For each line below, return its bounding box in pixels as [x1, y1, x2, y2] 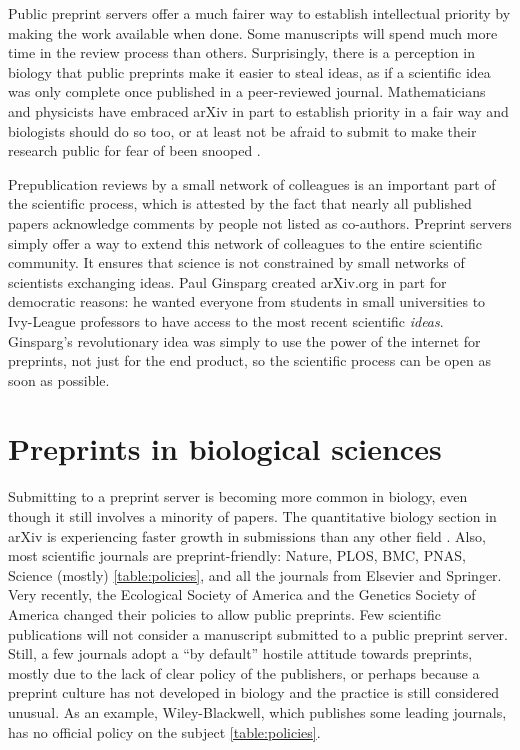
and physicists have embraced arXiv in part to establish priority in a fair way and [8, 100, 509, 121]
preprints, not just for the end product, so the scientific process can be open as [8, 350, 491, 371]
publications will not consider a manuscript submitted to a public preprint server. [8, 623, 508, 644]
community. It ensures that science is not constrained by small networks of [8, 252, 465, 273]
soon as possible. [8, 369, 110, 390]
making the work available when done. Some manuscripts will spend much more [8, 22, 498, 43]
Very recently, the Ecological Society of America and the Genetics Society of [8, 584, 476, 605]
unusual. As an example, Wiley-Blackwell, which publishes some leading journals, [8, 701, 507, 722]
